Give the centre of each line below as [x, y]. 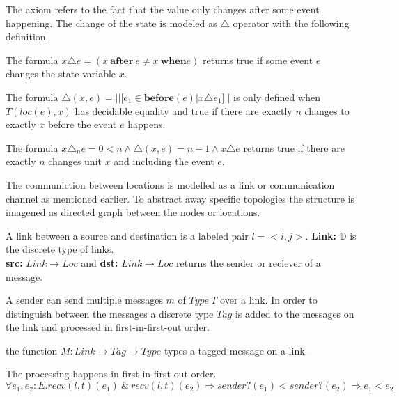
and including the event [164, 161]
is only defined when [276, 96]
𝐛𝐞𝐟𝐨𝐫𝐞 [159, 98]
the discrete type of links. [60, 249]
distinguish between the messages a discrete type [110, 313]
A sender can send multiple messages [84, 300]
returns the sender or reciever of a [249, 262]
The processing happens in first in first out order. [111, 374]
